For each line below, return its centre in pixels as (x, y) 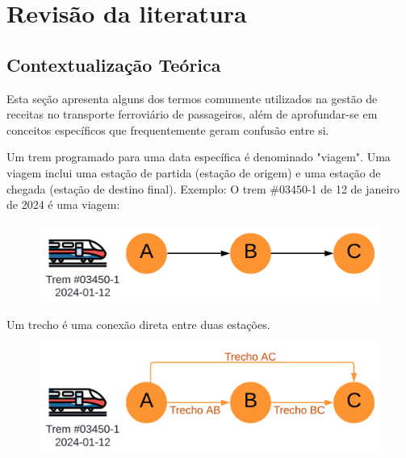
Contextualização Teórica (114, 64)
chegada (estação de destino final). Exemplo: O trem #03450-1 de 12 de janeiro (203, 188)
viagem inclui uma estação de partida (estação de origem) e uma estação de (194, 172)
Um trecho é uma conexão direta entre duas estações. (138, 324)
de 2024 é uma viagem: (63, 204)
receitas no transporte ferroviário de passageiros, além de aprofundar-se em (192, 114)
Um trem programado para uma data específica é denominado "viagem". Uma (199, 157)
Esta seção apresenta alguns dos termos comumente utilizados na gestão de (192, 98)
